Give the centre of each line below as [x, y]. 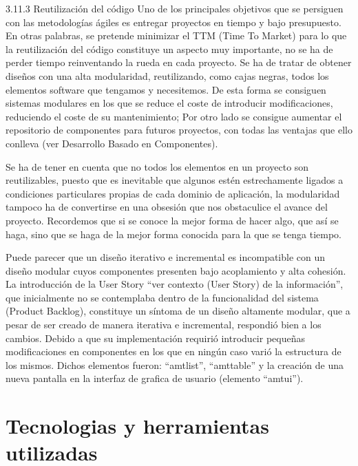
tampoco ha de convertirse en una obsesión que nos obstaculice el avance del [167, 207]
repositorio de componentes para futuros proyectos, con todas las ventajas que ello [179, 130]
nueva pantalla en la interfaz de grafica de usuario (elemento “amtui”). [155, 378]
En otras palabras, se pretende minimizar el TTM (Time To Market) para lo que [176, 35]
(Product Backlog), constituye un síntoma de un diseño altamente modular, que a [178, 311]
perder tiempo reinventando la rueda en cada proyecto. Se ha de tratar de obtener [179, 62]
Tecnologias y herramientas [137, 426]
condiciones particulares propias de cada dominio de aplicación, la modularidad [173, 193]
